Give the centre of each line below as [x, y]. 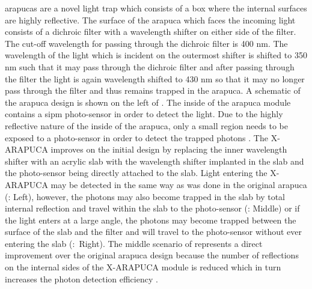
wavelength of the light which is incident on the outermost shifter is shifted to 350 [156, 55]
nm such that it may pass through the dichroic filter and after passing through [150, 66]
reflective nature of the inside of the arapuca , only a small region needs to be [146, 125]
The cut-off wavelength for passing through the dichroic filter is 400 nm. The [146, 43]
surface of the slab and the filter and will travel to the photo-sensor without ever [154, 232]
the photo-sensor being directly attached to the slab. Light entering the [136, 173]
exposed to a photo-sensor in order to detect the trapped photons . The [136, 137]
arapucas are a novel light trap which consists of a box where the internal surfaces [156, 8]
